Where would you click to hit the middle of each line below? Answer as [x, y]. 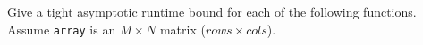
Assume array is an [62, 29]
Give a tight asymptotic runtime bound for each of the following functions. [212, 11]
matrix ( [182, 29]
